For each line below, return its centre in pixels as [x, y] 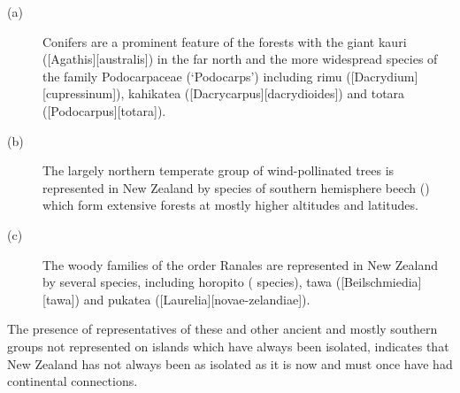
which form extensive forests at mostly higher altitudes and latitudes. [230, 205]
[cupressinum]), [84, 93]
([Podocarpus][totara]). [104, 110]
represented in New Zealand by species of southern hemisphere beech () [236, 187]
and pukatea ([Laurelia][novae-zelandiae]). [197, 299]
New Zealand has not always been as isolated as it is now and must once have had [230, 363]
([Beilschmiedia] [379, 282]
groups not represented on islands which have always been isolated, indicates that [228, 346]
